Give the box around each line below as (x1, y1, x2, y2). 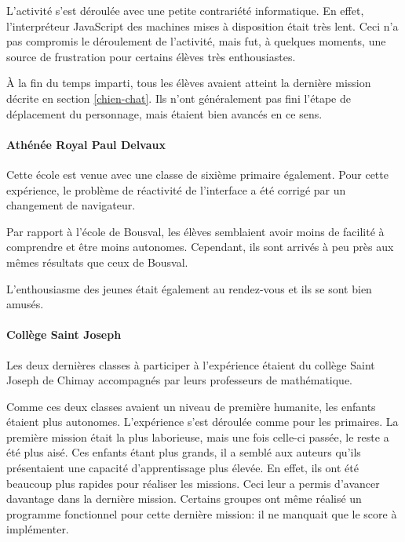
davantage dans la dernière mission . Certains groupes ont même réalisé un (6, 490, 362, 507)
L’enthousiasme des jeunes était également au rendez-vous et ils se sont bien (6, 280, 372, 296)
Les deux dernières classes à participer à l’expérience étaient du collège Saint (6, 356, 375, 373)
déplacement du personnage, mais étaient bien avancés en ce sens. (6, 105, 323, 122)
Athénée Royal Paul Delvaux (6, 136, 166, 152)
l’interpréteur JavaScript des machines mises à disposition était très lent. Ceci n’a (6, 17, 399, 34)
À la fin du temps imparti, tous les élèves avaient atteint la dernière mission (6, 75, 371, 91)
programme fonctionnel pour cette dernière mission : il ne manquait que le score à (6, 505, 397, 522)
